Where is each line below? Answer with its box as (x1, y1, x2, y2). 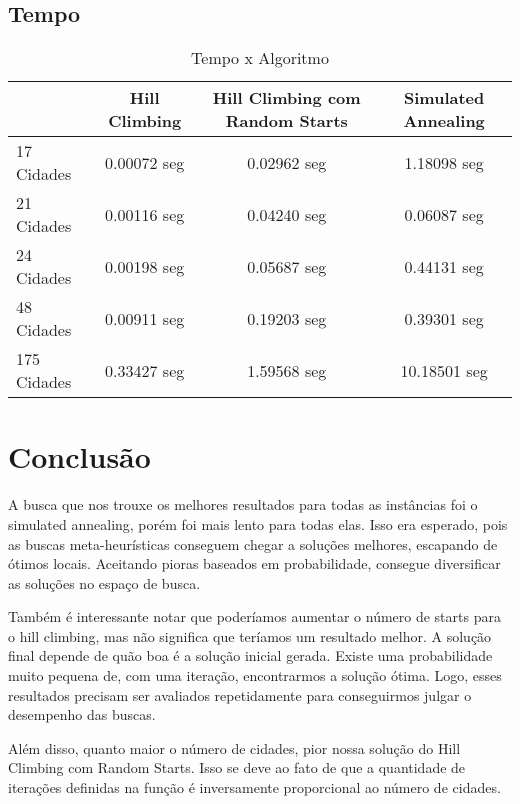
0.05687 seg (247, 254, 327, 278)
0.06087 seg (404, 202, 484, 226)
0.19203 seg (247, 306, 327, 330)
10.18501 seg (400, 358, 488, 382)
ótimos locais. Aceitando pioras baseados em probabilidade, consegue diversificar (8, 553, 501, 574)
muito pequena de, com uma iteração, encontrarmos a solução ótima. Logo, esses (8, 665, 502, 686)
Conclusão (8, 436, 151, 477)
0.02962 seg (247, 150, 327, 174)
